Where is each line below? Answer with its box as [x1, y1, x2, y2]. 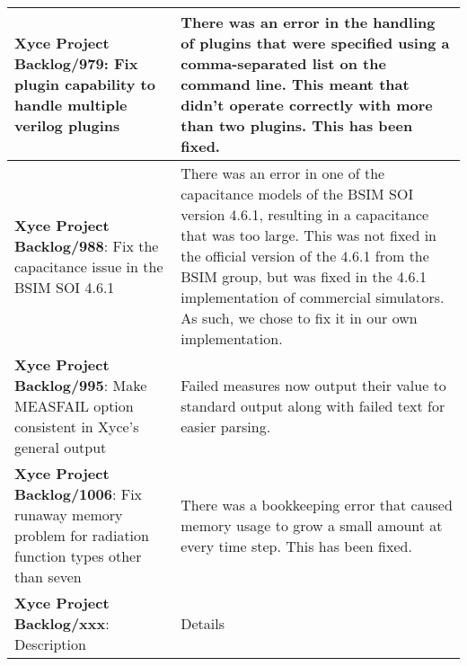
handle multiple [14, 94, 128, 115]
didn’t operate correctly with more [181, 94, 433, 115]
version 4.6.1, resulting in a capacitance [181, 204, 429, 225]
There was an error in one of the [181, 163, 385, 183]
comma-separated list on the [181, 53, 386, 74]
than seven [14, 566, 82, 587]
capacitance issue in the [14, 255, 163, 277]
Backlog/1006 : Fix [14, 484, 143, 504]
